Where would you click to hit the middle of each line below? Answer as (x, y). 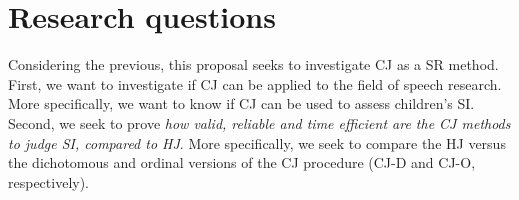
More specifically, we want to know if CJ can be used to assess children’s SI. (241, 103)
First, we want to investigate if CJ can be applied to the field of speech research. (255, 83)
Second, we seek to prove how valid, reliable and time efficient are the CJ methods (259, 122)
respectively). (49, 181)
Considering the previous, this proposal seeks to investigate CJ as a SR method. (253, 64)
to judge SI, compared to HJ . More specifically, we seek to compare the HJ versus (257, 142)
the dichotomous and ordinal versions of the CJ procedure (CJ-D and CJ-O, (242, 162)
